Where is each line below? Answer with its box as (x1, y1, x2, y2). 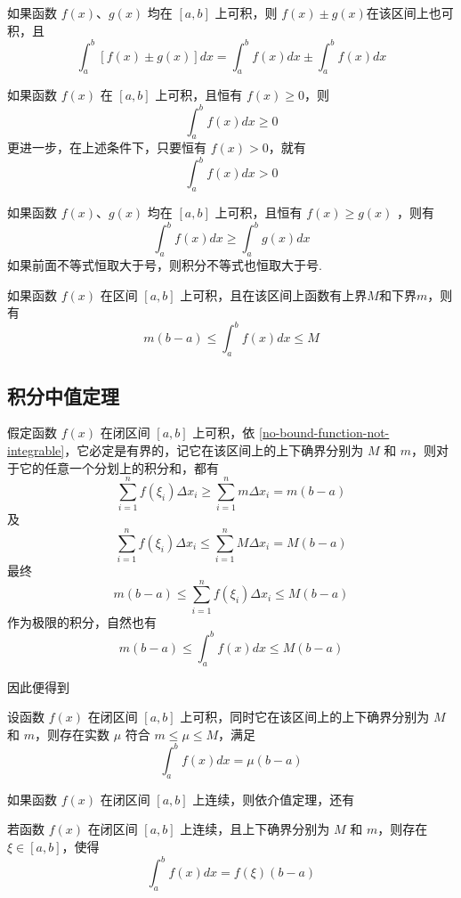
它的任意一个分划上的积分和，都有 (19, 458, 219, 477)
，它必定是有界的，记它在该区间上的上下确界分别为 (64, 441, 364, 460)
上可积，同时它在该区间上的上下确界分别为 (180, 707, 430, 726)
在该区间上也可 (366, 4, 454, 21)
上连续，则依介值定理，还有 (192, 789, 355, 808)
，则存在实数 (34, 724, 109, 743)
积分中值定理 (7, 381, 119, 409)
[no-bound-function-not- (259, 423, 390, 442)
